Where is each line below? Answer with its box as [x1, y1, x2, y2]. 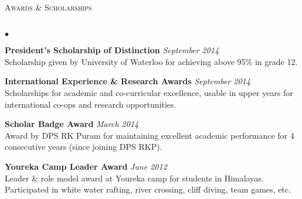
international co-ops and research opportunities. [5, 98, 177, 110]
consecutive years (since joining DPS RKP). [5, 140, 162, 153]
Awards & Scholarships [5, 1, 92, 13]
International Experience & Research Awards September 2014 [5, 75, 250, 87]
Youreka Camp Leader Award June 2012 [5, 160, 167, 172]
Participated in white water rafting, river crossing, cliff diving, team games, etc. [5, 183, 291, 195]
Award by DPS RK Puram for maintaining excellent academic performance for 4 [5, 129, 294, 141]
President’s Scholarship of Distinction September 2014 [5, 44, 219, 56]
